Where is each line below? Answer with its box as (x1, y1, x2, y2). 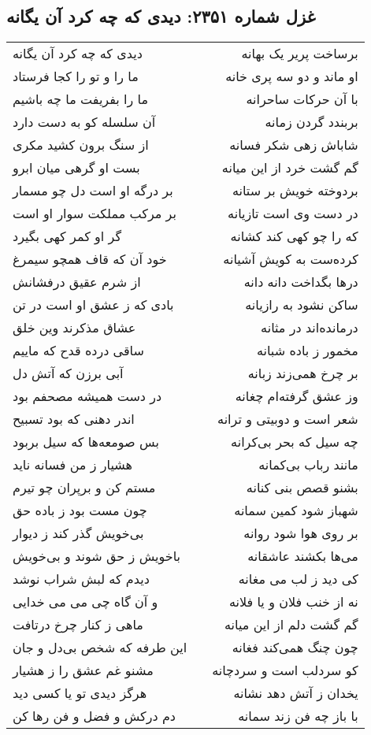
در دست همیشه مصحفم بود (13, 387, 162, 406)
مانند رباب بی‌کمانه (258, 455, 358, 474)
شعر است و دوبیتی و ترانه (217, 410, 358, 429)
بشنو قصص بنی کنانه (246, 478, 358, 497)
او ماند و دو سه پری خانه (225, 67, 358, 86)
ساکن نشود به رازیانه (245, 295, 358, 314)
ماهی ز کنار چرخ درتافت (13, 615, 143, 634)
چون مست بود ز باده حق (13, 501, 147, 520)
